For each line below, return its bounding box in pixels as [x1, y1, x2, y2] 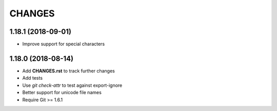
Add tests [22, 75, 43, 81]
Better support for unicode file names [22, 89, 102, 96]
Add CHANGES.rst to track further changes [22, 67, 115, 74]
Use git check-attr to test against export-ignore [22, 82, 123, 88]
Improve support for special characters [22, 41, 105, 47]
